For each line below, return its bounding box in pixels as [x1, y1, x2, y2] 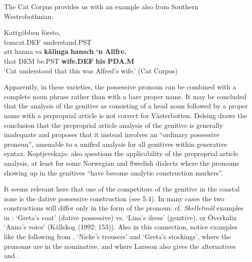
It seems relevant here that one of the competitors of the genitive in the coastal [4, 184, 240, 194]
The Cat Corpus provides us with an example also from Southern [4, 1, 199, 11]
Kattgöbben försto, [4, 27, 61, 37]
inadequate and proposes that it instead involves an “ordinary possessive [4, 129, 220, 140]
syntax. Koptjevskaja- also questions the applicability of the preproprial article [4, 148, 238, 158]
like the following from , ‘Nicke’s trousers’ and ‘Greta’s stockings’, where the [4, 231, 231, 242]
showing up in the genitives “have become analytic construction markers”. [4, 167, 223, 177]
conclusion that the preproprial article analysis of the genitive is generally [4, 120, 223, 130]
